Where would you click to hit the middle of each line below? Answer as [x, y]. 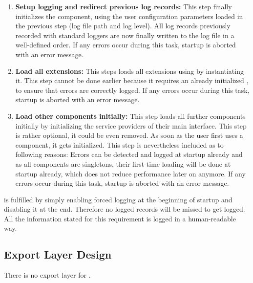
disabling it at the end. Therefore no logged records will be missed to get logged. [125, 209]
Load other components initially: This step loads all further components [130, 116]
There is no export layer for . [47, 275]
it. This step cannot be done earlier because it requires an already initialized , [132, 80]
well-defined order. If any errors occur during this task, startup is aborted [126, 45]
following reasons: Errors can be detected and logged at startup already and [129, 154]
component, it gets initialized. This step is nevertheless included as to [119, 144]
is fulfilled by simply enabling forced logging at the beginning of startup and [118, 199]
